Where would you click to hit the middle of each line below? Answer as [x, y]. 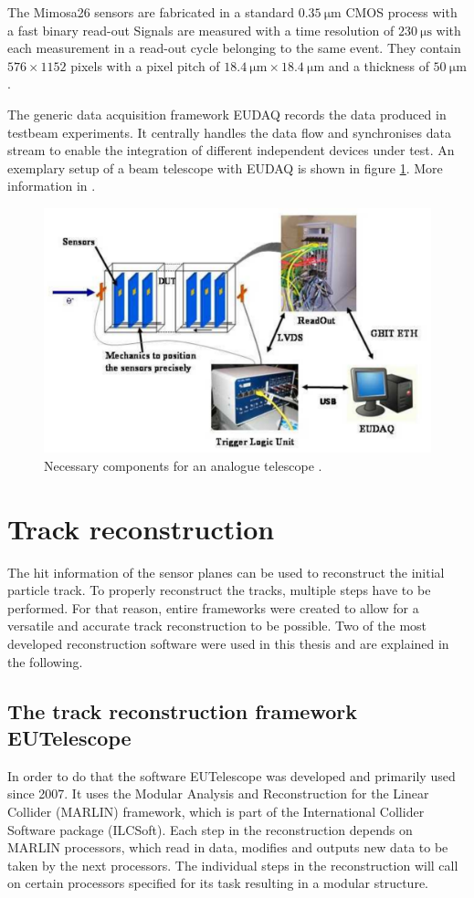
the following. [45, 661]
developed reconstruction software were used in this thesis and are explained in [228, 643]
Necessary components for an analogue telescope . [183, 465]
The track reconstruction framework [182, 710]
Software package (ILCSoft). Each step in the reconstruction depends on [210, 829]
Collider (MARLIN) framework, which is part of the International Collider [216, 811]
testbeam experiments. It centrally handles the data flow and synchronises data [229, 132]
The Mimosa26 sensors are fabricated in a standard [151, 12]
